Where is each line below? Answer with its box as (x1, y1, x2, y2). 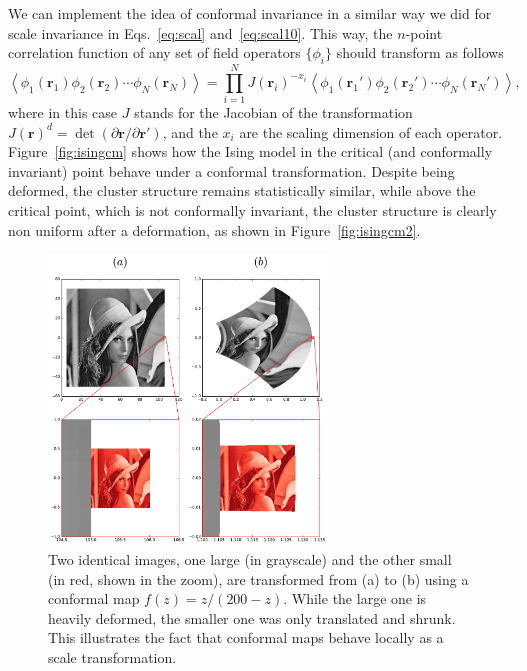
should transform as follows (336, 42, 504, 63)
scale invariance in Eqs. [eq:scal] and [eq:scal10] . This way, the (8, 22, 393, 43)
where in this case (8, 102, 118, 123)
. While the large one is (283, 588, 427, 609)
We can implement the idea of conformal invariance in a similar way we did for (8, 3, 492, 23)
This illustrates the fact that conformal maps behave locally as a (48, 627, 444, 648)
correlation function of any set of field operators (8, 42, 301, 63)
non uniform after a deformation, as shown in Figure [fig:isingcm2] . (8, 219, 421, 240)
